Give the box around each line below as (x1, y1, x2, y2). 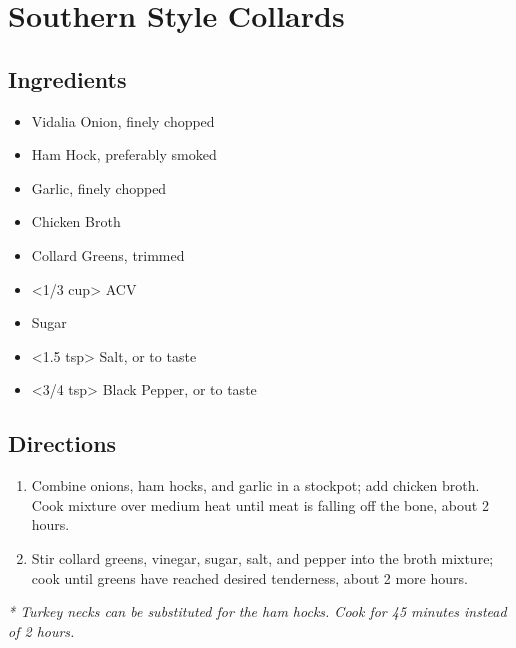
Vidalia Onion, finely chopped (31, 110, 215, 131)
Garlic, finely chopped (31, 177, 167, 198)
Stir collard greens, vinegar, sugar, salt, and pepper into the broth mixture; (31, 547, 494, 568)
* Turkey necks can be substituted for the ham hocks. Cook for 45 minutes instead (8, 601, 507, 622)
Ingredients (8, 63, 127, 94)
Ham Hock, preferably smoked (31, 144, 217, 165)
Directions (8, 428, 117, 459)
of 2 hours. (8, 620, 75, 641)
